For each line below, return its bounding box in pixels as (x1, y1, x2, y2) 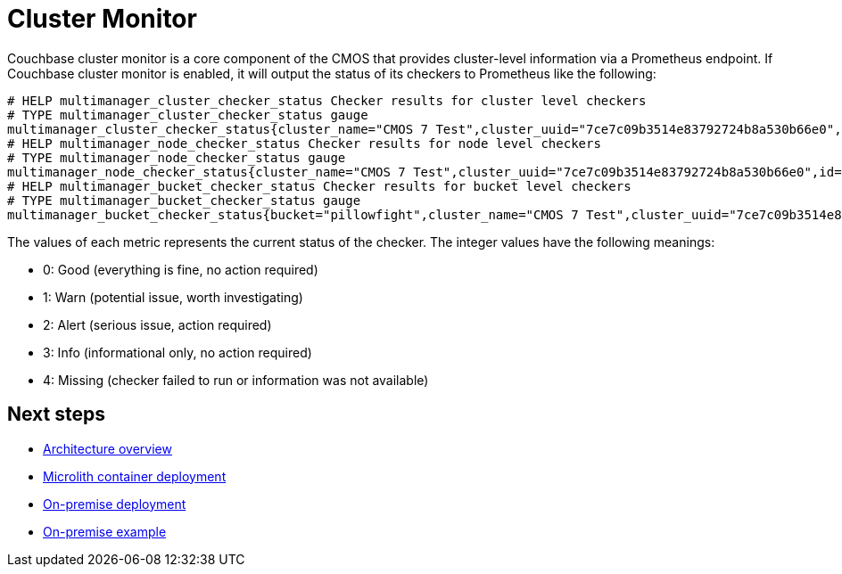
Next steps (7, 403, 105, 426)
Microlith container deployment (43, 468, 227, 484)
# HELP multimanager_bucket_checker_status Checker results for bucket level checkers (7, 178, 631, 193)
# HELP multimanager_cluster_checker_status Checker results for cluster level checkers (7, 93, 647, 108)
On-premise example (43, 523, 167, 539)
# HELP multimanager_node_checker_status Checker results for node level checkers (7, 135, 601, 151)
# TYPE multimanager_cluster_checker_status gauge (7, 107, 368, 122)
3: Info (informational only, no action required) (43, 344, 312, 360)
